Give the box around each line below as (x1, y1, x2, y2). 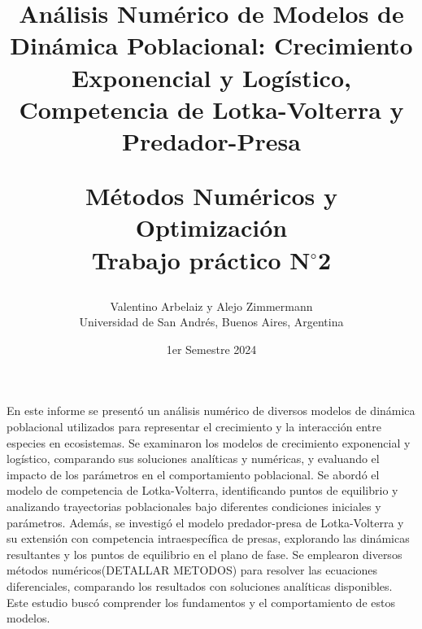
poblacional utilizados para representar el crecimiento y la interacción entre (7, 418, 381, 435)
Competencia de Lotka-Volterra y (19, 92, 404, 125)
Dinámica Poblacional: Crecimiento (10, 28, 413, 62)
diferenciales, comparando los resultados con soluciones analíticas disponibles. (7, 578, 393, 594)
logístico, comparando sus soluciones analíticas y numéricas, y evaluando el (7, 450, 380, 467)
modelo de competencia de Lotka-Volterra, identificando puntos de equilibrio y (7, 482, 398, 499)
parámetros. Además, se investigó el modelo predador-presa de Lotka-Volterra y (7, 513, 404, 531)
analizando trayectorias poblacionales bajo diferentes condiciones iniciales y (7, 498, 381, 515)
